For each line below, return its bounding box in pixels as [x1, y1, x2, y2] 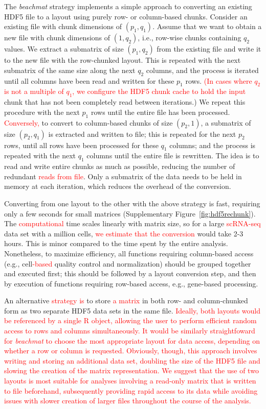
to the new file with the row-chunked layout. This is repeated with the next [4, 55, 241, 65]
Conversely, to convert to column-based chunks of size [4, 117, 173, 128]
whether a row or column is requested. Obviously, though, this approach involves [4, 345, 257, 356]
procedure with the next [4, 106, 80, 117]
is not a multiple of [4, 86, 64, 97]
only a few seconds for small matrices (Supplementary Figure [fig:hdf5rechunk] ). [4, 208, 256, 219]
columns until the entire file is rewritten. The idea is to [86, 150, 259, 161]
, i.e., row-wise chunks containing [138, 32, 241, 43]
